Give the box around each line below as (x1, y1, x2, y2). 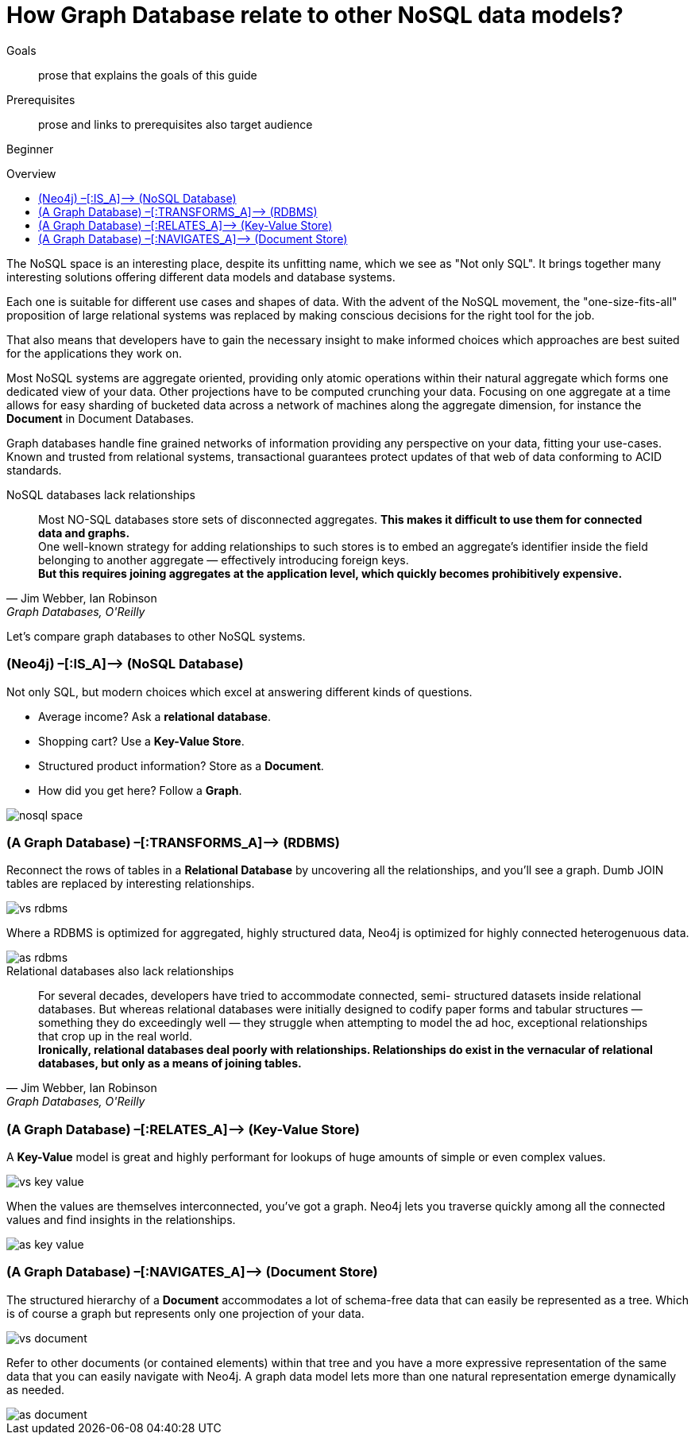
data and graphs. (38, 525, 130, 540)
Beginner (6, 141, 54, 156)
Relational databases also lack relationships (6, 964, 234, 978)
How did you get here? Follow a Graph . (38, 783, 242, 797)
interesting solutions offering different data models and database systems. (6, 269, 396, 284)
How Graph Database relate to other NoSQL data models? (6, 2, 624, 29)
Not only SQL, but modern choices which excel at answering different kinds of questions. (6, 684, 473, 699)
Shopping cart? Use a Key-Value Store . (38, 734, 245, 748)
